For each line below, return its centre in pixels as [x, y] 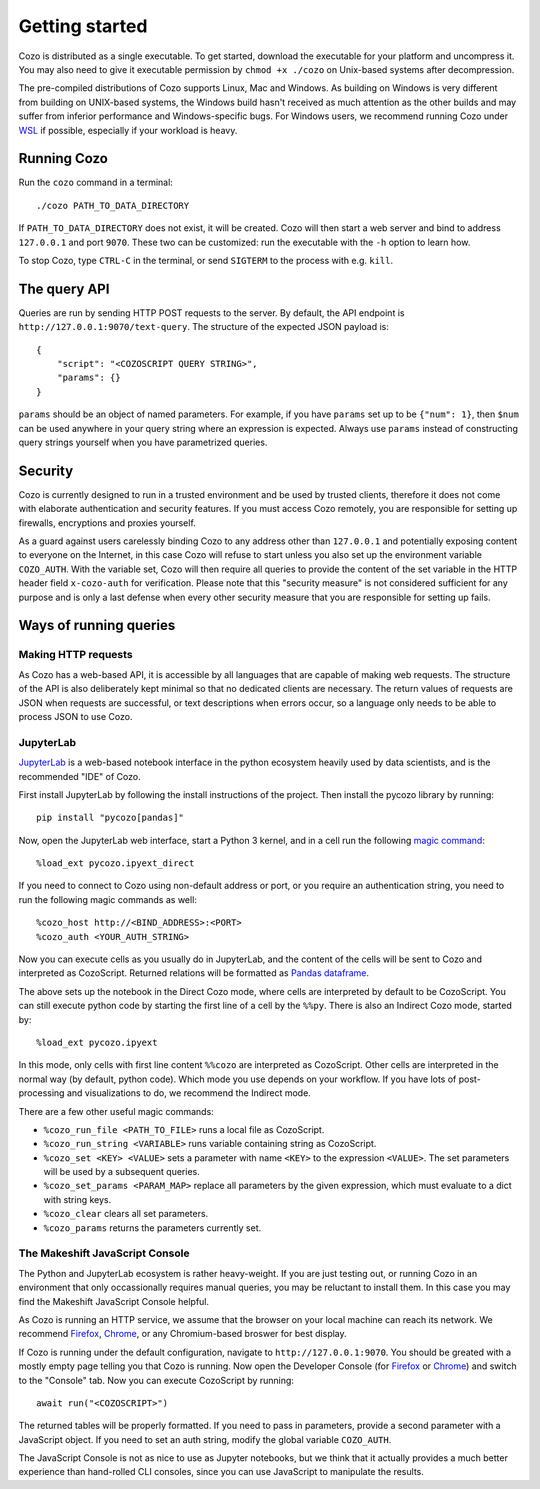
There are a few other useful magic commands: [116, 1111]
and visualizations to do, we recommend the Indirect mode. [189, 1093]
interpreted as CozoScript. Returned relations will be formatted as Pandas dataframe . [194, 973]
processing [41, 1093]
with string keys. [77, 1199]
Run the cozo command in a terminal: [96, 182]
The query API [64, 288]
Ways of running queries [97, 625]
